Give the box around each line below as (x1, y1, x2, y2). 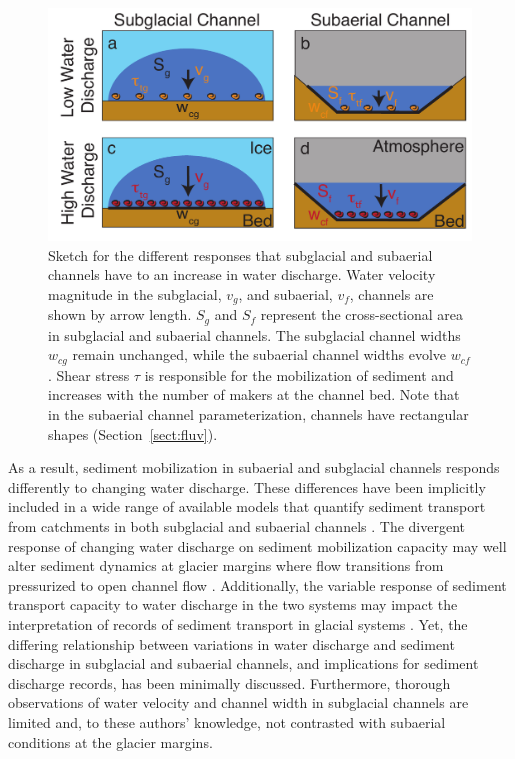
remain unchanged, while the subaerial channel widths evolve (72, 344, 446, 365)
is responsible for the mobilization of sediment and (144, 364, 454, 385)
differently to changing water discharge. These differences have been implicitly (8, 476, 486, 497)
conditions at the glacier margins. (8, 731, 213, 752)
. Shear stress (48, 364, 130, 385)
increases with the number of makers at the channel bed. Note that (48, 384, 460, 405)
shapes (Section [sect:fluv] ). (48, 423, 218, 444)
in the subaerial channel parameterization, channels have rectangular (48, 404, 469, 425)
